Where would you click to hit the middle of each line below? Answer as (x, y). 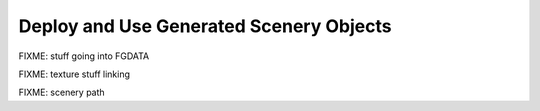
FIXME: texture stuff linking (74, 74)
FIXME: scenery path (61, 92)
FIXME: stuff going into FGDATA (84, 56)
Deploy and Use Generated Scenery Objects (205, 26)
